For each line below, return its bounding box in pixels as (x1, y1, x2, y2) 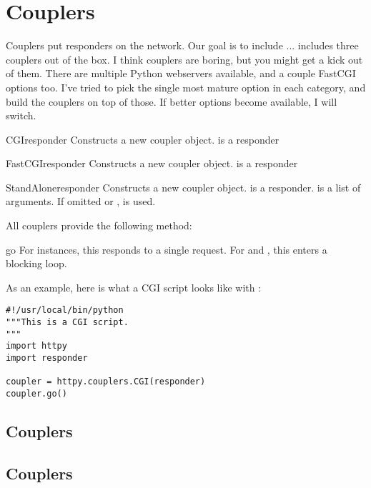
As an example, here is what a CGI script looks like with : (6, 279, 262, 294)
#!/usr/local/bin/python (6, 305, 124, 316)
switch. (6, 108, 36, 123)
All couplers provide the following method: (6, 218, 192, 233)
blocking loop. (6, 256, 67, 271)
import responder (6, 353, 88, 364)
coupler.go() (6, 389, 67, 399)
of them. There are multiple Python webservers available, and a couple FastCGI (6, 66, 356, 81)
